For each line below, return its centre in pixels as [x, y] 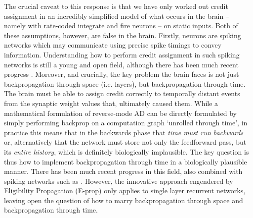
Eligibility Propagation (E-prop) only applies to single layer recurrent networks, [125, 191]
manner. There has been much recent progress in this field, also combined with [123, 171]
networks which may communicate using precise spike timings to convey [113, 45]
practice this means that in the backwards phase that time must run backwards [124, 132]
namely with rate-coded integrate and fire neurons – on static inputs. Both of [121, 26]
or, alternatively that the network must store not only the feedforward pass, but [125, 142]
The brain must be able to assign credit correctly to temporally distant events [122, 93]
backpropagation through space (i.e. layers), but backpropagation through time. [125, 83]
